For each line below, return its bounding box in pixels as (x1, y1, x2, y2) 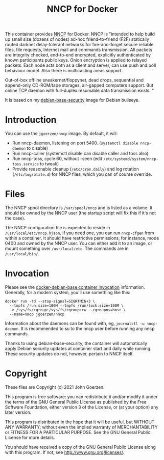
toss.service (12, 162, 39, 167)
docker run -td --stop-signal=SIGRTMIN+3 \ (5, 299, 95, 304)
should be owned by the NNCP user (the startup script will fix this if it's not (5, 210, 156, 216)
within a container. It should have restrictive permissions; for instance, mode (5, 235, 159, 241)
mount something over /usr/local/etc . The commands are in (5, 245, 129, 251)
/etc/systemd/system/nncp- (103, 157, 159, 162)
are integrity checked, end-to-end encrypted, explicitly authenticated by (5, 52, 151, 58)
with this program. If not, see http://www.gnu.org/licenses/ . (5, 449, 125, 455)
